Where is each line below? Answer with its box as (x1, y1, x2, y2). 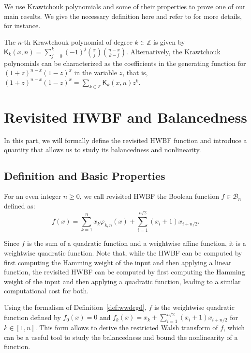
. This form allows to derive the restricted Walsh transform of (35, 322, 218, 332)
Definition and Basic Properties (4, 168, 165, 183)
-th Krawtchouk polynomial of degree (22, 36, 133, 47)
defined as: (4, 200, 35, 210)
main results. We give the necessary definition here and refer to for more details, (4, 11, 242, 21)
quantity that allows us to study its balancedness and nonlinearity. (4, 144, 201, 155)
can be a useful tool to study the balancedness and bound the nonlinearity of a (4, 332, 238, 342)
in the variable (74, 67, 117, 78)
